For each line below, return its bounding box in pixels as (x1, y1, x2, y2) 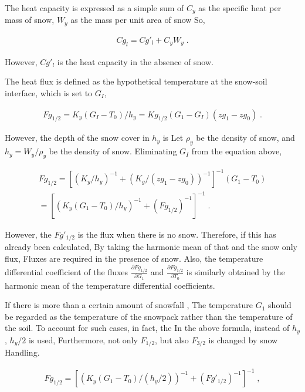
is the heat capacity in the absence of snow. (57, 55, 213, 67)
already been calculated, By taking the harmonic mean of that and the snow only (5, 241, 297, 253)
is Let (162, 131, 184, 144)
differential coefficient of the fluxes (5, 265, 128, 278)
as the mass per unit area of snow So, (70, 13, 205, 26)
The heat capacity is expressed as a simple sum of (5, 2, 184, 13)
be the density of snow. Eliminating (49, 145, 177, 157)
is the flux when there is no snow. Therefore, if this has (77, 228, 276, 240)
